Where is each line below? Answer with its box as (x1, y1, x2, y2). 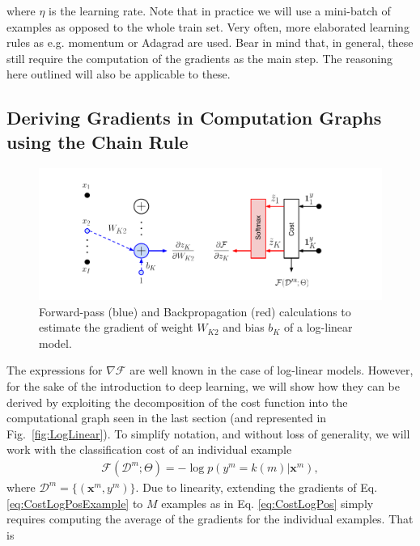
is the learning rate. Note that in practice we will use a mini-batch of (49, 2, 391, 19)
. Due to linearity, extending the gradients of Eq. (135, 479, 378, 496)
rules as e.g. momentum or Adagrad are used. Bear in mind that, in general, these (6, 34, 414, 51)
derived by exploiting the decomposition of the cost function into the (6, 393, 348, 410)
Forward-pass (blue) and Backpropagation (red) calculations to (39, 303, 351, 320)
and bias (223, 319, 265, 336)
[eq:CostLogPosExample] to (6, 494, 143, 511)
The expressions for (6, 362, 103, 379)
